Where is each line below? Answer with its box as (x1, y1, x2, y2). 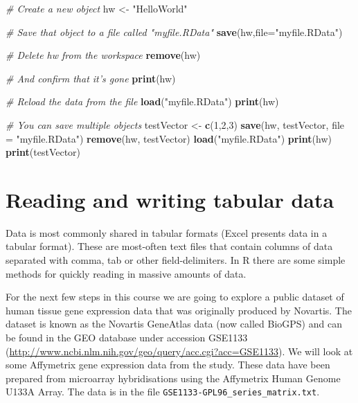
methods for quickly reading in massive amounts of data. (6, 266, 247, 280)
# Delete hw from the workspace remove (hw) (6, 48, 201, 62)
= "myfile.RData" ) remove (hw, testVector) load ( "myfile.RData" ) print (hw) (6, 131, 332, 145)
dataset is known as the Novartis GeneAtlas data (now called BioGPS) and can (6, 316, 342, 331)
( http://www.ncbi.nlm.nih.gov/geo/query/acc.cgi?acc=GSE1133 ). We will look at (6, 343, 353, 358)
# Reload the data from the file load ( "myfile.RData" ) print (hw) (6, 94, 279, 109)
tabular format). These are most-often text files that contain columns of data (6, 239, 333, 253)
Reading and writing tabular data (6, 185, 334, 213)
